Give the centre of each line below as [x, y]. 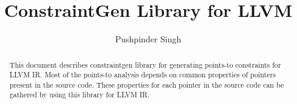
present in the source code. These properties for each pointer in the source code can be [147, 84]
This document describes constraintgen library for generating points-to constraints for [145, 64]
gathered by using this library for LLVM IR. [80, 95]
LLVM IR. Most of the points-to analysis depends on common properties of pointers [142, 75]
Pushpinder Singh [148, 39]
